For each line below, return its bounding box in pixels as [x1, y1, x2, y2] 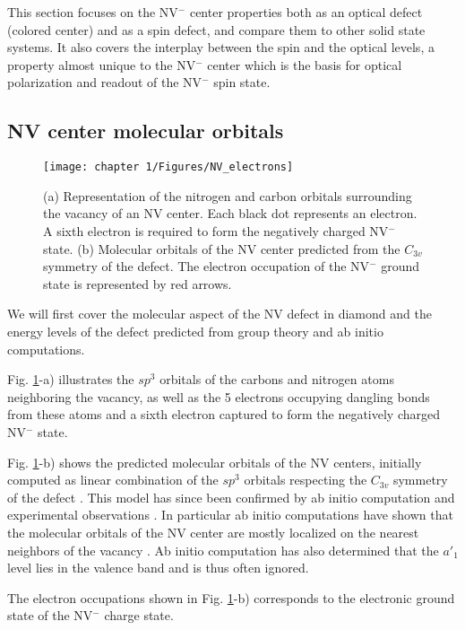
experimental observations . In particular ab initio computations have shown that [7, 505, 453, 524]
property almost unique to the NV [7, 55, 196, 74]
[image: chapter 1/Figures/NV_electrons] [43, 161, 294, 174]
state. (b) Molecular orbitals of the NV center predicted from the [43, 239, 400, 258]
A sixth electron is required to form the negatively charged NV [43, 222, 389, 241]
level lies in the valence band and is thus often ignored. [7, 558, 309, 577]
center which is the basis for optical [207, 55, 402, 74]
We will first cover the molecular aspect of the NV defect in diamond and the [7, 304, 432, 323]
